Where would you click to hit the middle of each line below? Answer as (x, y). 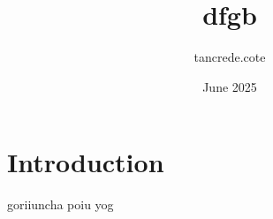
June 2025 (230, 86)
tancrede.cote (230, 57)
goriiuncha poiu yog (61, 204)
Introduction (86, 162)
